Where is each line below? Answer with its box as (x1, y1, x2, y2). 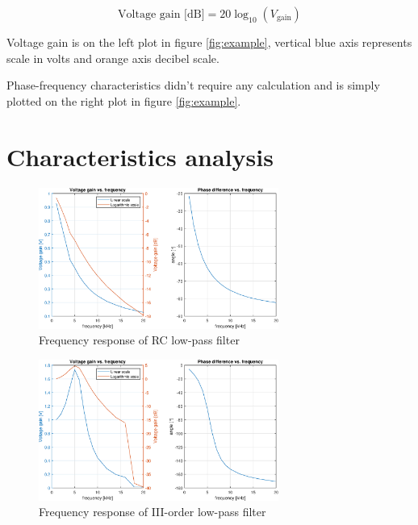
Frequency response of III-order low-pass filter (39, 503, 266, 520)
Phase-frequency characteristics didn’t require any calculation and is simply (6, 77, 380, 94)
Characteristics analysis (6, 140, 274, 173)
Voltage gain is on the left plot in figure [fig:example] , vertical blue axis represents (6, 34, 412, 50)
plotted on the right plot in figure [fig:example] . (6, 92, 241, 109)
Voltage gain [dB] (118, 9, 205, 20)
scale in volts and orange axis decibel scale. (6, 49, 219, 66)
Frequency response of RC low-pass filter (39, 331, 240, 348)
